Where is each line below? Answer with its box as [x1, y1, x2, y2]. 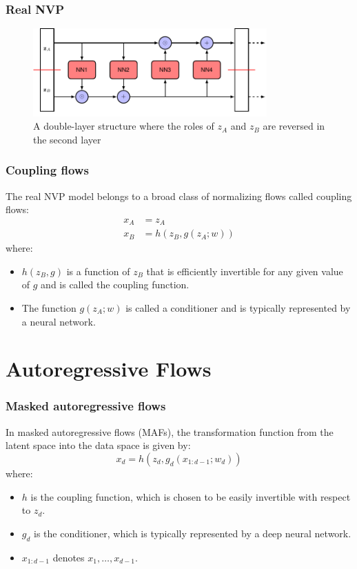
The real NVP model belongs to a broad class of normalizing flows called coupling [6, 188, 352, 203]
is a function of [66, 263, 130, 278]
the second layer [33, 132, 101, 146]
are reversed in [263, 119, 325, 133]
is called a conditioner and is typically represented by [125, 301, 351, 315]
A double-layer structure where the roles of [33, 119, 214, 133]
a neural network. [21, 314, 96, 328]
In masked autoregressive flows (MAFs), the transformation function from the [6, 424, 334, 439]
